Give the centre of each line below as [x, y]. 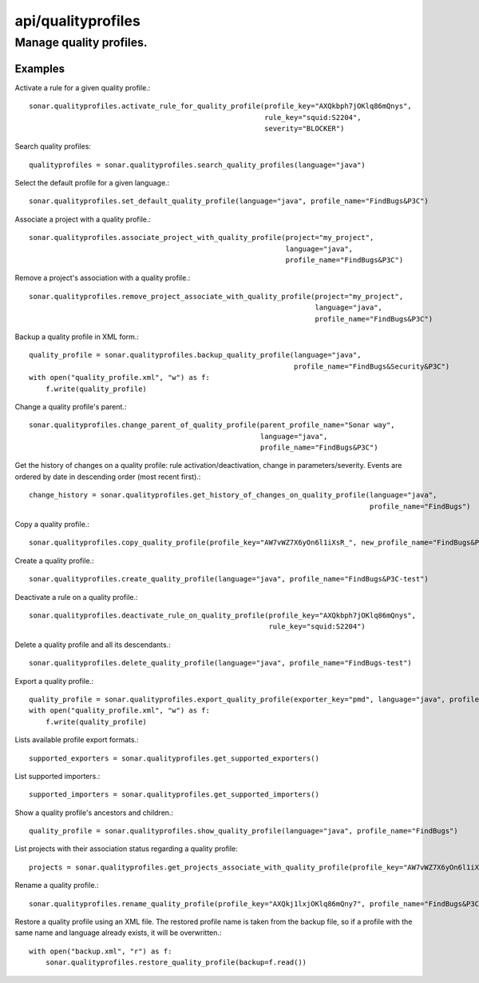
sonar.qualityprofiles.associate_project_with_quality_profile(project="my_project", [202, 238]
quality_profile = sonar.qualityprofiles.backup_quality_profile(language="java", [195, 355]
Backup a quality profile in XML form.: [77, 337]
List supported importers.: [57, 776]
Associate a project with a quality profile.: [83, 219]
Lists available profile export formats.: [77, 740]
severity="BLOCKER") [305, 128]
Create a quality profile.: [55, 561]
